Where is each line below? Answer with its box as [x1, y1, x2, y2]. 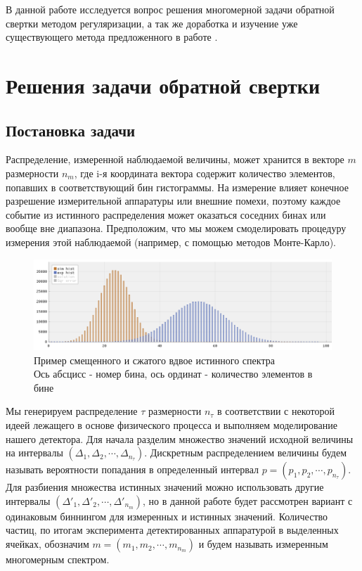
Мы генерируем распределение [6, 404, 138, 418]
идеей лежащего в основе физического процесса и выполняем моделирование [6, 418, 337, 432]
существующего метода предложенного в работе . [6, 30, 218, 44]
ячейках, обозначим [6, 537, 89, 551]
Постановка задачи [6, 119, 136, 141]
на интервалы [6, 445, 63, 460]
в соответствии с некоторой [217, 404, 335, 418]
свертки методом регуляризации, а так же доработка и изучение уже [6, 15, 298, 30]
